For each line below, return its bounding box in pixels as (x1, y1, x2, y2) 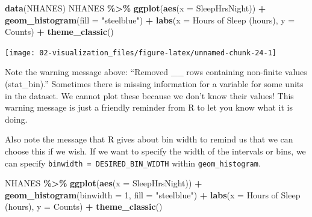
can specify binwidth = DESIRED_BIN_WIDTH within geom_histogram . (5, 156, 261, 169)
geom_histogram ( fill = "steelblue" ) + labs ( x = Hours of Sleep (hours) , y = (5, 13, 295, 26)
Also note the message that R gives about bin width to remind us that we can (5, 133, 293, 145)
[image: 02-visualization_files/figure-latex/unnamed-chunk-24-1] (5, 48, 277, 57)
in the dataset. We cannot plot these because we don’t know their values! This (5, 89, 294, 102)
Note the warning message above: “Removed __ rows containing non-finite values (5, 66, 307, 78)
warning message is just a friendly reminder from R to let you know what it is (5, 101, 293, 114)
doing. (5, 112, 28, 125)
